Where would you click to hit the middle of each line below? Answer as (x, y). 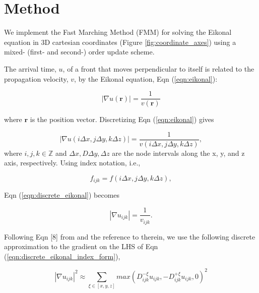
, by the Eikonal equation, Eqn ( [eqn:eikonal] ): (146, 78)
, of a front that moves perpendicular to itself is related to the (158, 68)
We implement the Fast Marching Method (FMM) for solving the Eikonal (118, 32)
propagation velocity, (36, 78)
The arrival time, (30, 68)
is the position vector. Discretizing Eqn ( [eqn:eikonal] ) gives (122, 119)
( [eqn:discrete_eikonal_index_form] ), (62, 256)
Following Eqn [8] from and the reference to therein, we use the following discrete (130, 236)
